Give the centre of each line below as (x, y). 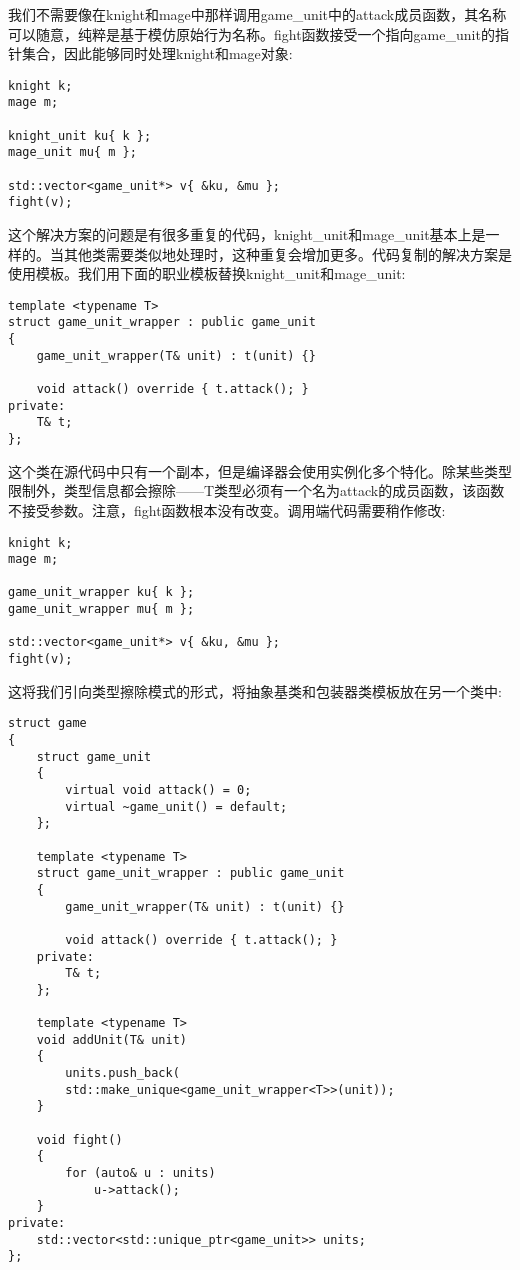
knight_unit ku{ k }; (80, 135)
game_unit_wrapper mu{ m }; (101, 609)
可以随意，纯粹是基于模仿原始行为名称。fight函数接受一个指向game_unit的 (251, 33)
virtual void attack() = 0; (158, 789)
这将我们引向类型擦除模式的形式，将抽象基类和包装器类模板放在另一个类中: (255, 690)
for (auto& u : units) (140, 1173)
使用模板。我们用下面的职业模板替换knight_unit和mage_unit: (207, 273)
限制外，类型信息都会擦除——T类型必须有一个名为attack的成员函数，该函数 (256, 490)
